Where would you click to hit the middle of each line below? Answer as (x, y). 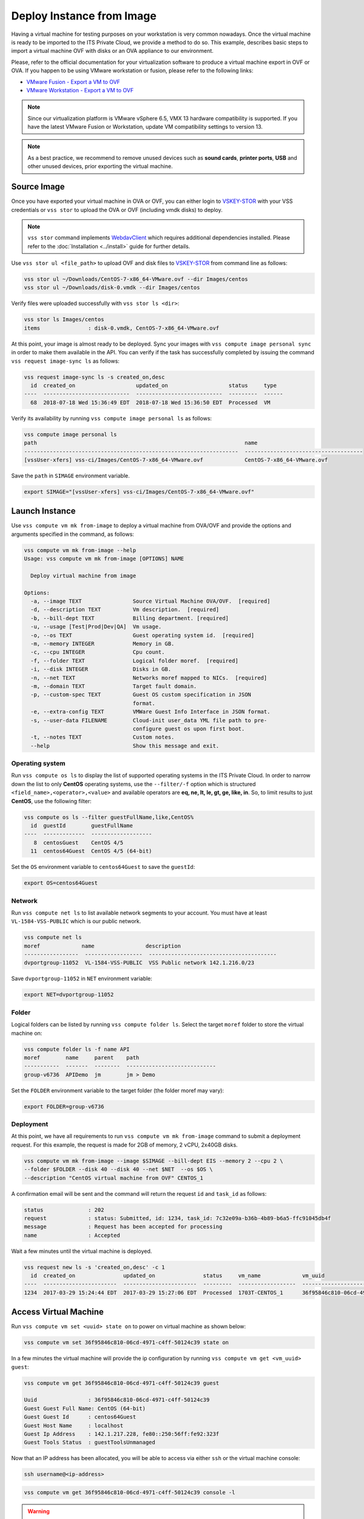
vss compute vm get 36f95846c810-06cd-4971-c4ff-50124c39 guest (122, 1383)
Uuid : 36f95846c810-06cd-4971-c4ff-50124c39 (117, 1400)
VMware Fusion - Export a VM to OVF (73, 81)
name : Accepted (72, 1235)
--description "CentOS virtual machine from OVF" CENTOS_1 (113, 1178)
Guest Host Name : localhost (74, 1425)
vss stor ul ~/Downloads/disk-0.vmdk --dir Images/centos (112, 288)
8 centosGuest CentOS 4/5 (79, 842)
